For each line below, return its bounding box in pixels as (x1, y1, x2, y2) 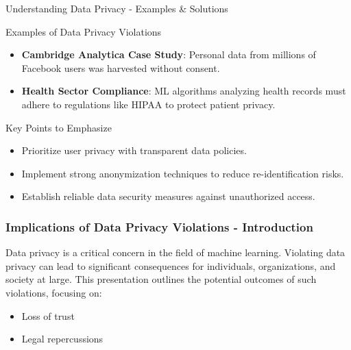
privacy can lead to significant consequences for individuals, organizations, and (5, 258, 336, 273)
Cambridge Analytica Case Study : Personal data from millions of (21, 47, 316, 62)
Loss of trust (21, 308, 75, 323)
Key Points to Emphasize (5, 120, 112, 134)
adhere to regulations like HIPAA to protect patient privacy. (21, 97, 276, 111)
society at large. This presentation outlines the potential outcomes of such (5, 272, 317, 286)
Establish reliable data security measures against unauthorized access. (21, 189, 315, 203)
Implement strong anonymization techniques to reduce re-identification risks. (21, 166, 344, 180)
